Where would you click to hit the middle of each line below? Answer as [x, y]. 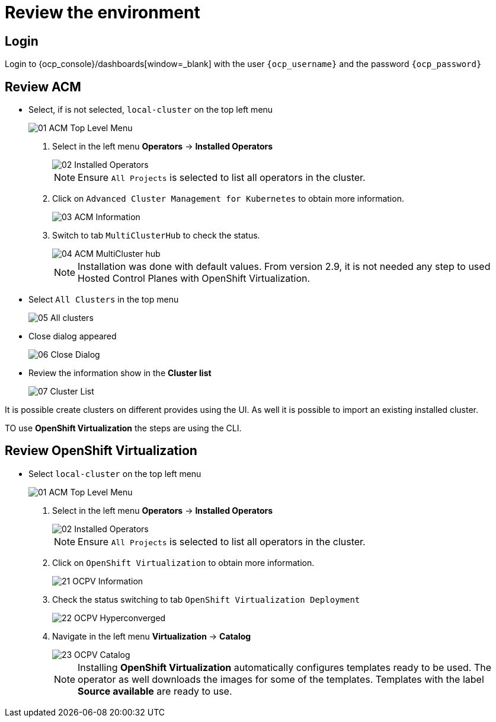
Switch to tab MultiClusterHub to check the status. [156, 236]
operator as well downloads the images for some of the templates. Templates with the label [281, 679]
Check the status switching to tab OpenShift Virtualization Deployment [206, 599]
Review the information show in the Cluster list [120, 373]
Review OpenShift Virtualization [101, 451]
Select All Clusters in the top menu [104, 300]
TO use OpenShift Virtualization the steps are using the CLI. [123, 428]
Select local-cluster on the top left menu [115, 473]
